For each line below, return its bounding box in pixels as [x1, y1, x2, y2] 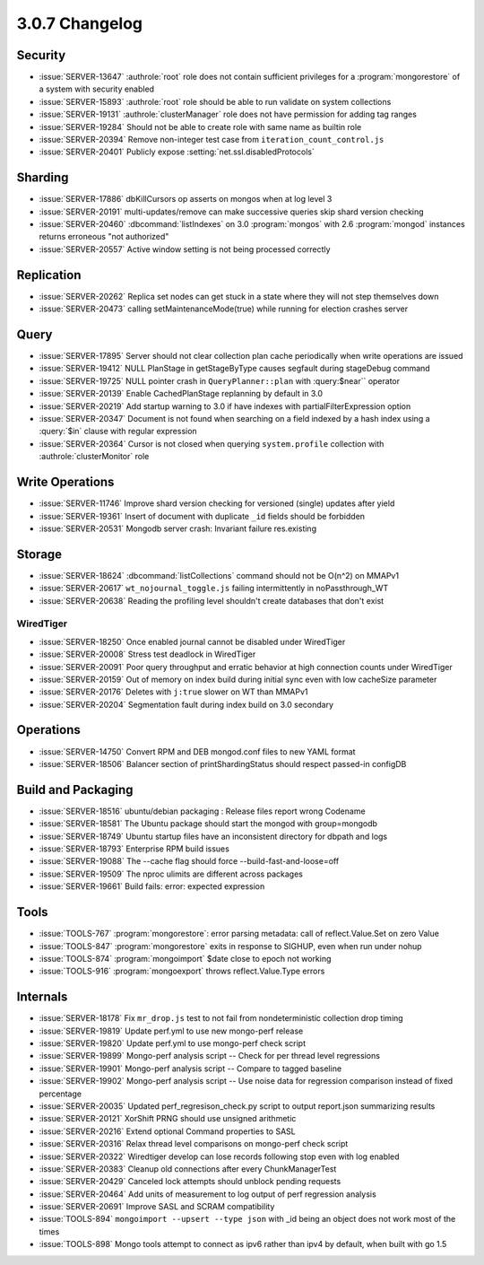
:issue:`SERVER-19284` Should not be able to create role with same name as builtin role [39, 121, 362, 132]
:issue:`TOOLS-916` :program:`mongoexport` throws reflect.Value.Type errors [39, 965, 325, 977]
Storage [16, 546, 63, 562]
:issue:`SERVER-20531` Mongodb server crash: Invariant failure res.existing [39, 523, 317, 534]
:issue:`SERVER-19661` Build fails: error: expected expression [39, 881, 265, 892]
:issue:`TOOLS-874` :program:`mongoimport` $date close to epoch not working [39, 953, 332, 964]
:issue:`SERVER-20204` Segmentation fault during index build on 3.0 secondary [39, 699, 334, 710]
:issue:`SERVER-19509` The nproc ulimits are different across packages [39, 868, 304, 879]
